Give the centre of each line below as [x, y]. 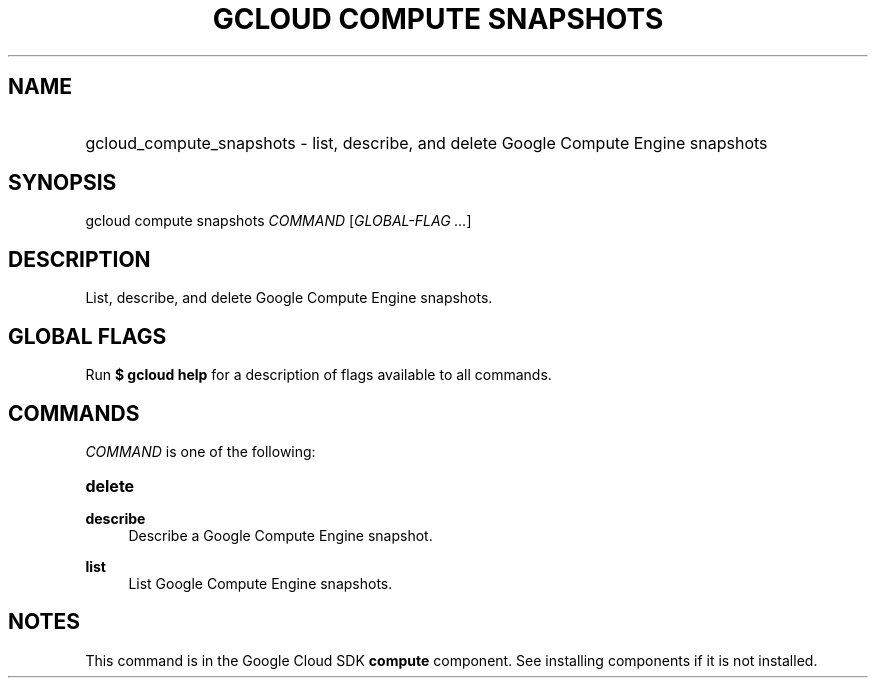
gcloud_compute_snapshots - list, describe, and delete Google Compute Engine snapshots [426, 142]
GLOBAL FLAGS [87, 336]
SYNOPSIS [62, 183]
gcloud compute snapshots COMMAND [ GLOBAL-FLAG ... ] [278, 221]
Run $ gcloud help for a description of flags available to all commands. [318, 375]
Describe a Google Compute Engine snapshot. [280, 535]
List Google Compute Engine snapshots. [260, 583]
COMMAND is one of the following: [200, 451]
